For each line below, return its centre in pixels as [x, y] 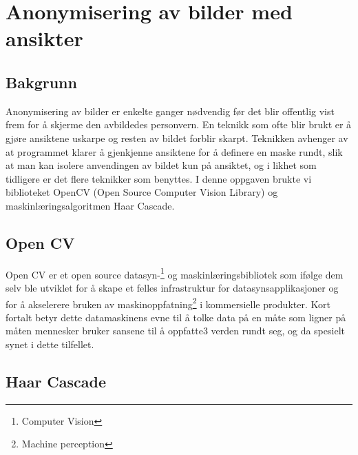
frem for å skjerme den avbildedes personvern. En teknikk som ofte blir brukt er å [179, 124]
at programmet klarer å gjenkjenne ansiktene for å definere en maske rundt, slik [174, 151]
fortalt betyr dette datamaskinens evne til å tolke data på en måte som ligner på [176, 317]
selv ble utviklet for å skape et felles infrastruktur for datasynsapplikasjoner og [172, 287]
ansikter [44, 38]
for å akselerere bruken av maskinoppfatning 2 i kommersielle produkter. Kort [168, 303]
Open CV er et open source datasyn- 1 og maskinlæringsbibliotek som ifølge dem [175, 273]
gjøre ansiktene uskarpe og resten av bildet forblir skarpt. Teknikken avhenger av [177, 138]
